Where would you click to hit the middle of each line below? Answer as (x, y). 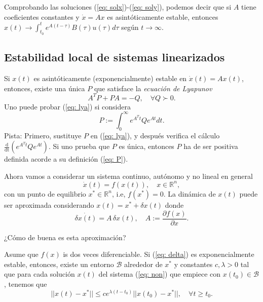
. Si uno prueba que (79, 146)
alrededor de (143, 264)
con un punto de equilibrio (45, 193)
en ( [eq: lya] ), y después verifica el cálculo (155, 135)
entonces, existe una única (45, 88)
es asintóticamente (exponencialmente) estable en (110, 78)
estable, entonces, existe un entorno (59, 264)
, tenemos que (26, 284)
